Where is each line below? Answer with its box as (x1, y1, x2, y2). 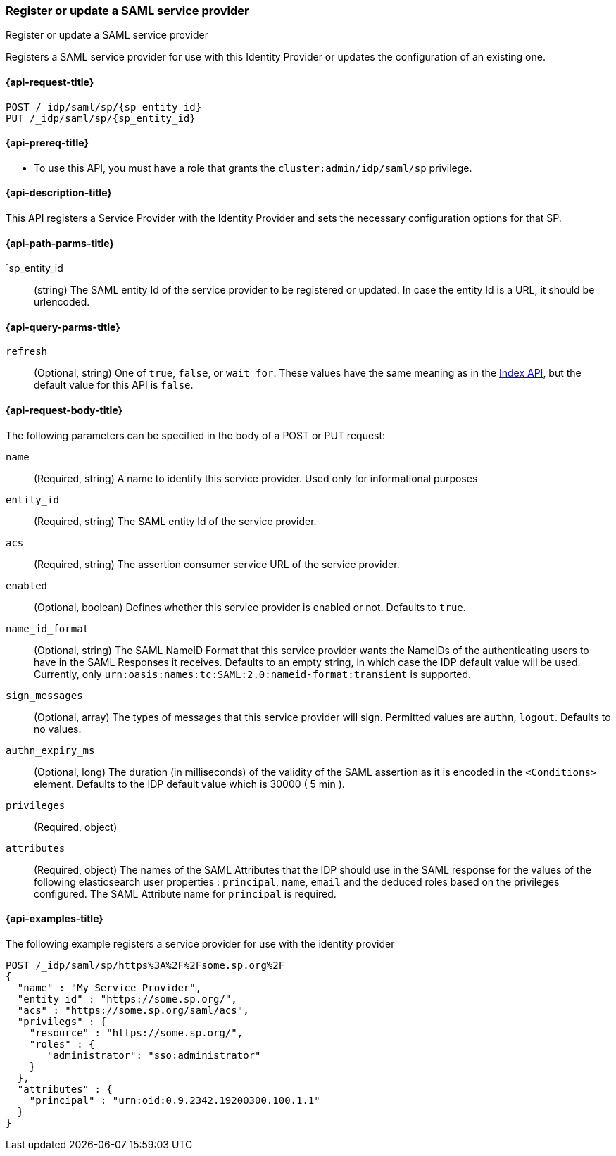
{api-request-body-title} (6, 404, 123, 417)
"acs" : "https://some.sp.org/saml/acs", (17, 1004, 249, 1016)
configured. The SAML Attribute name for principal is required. (34, 887, 337, 900)
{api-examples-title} (6, 912, 103, 925)
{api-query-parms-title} (6, 320, 120, 333)
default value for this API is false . (34, 379, 194, 391)
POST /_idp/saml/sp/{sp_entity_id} (6, 101, 202, 113)
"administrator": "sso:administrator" (47, 1049, 261, 1061)
